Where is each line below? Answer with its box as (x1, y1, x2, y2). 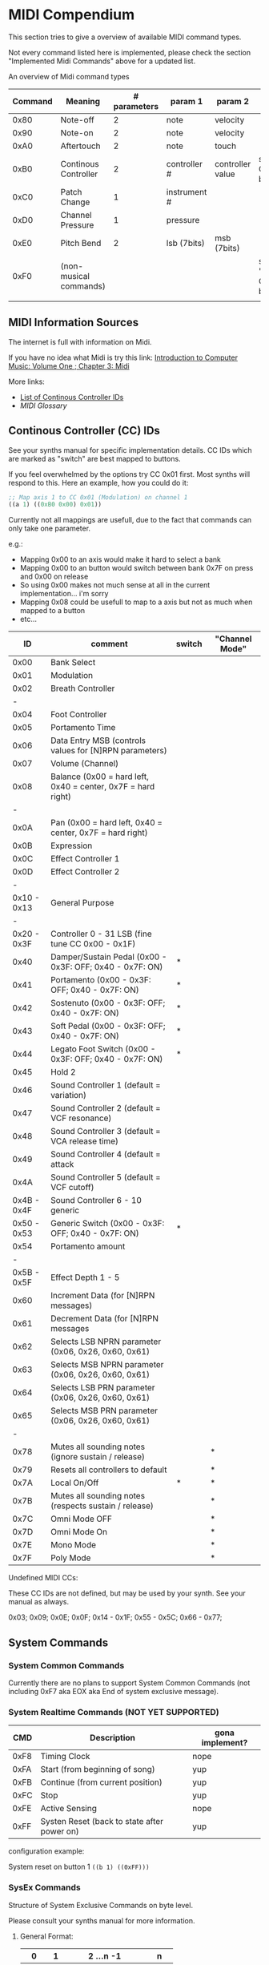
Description (89, 1733, 136, 1744)
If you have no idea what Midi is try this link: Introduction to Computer (8, 353, 239, 362)
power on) (40, 1826, 80, 1837)
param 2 (216, 95, 250, 107)
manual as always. (8, 1597, 70, 1607)
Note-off (60, 114, 94, 125)
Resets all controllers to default (50, 1464, 167, 1475)
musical (60, 270, 90, 281)
